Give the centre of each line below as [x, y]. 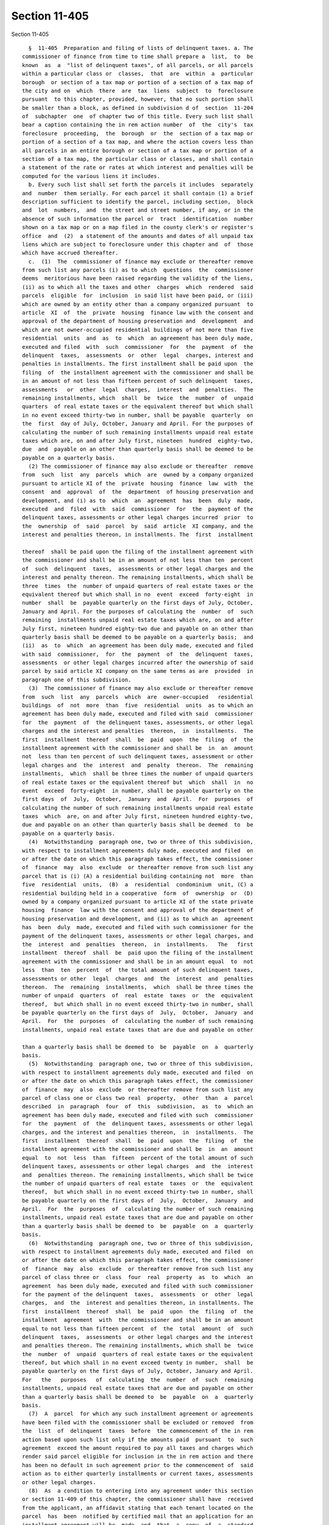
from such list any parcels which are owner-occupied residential [138, 697]
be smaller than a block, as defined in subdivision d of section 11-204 [138, 108]
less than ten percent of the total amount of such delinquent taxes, [138, 970]
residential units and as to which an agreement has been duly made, [138, 338]
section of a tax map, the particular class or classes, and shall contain [138, 159]
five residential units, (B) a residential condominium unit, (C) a [138, 885]
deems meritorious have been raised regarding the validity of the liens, [138, 278]
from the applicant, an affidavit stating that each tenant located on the [138, 1508]
